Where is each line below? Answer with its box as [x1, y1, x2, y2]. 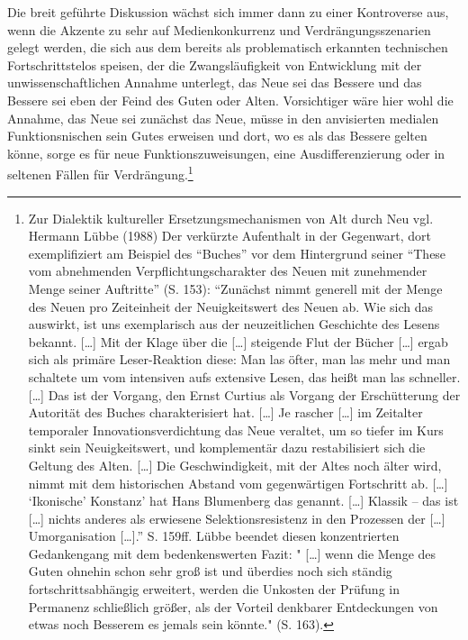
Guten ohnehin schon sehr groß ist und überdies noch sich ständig [28, 562, 392, 581]
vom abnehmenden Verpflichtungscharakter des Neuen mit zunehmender [28, 261, 427, 280]
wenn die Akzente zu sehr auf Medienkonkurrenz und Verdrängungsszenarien [7, 20, 431, 39]
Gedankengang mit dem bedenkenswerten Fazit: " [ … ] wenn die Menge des [28, 544, 436, 562]
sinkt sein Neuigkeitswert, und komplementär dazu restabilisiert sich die [28, 438, 426, 457]
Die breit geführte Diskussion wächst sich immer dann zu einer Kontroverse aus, [7, 3, 449, 21]
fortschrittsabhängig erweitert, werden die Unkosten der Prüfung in [28, 580, 400, 599]
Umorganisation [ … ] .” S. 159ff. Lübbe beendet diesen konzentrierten [28, 526, 400, 545]
